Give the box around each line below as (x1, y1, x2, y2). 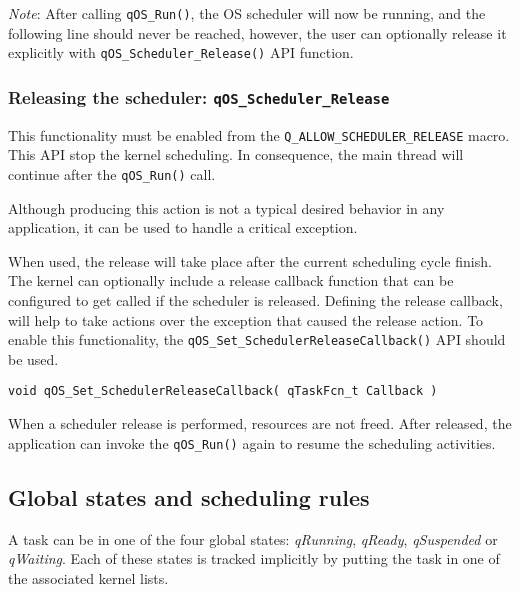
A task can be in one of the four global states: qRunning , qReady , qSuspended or (8, 528, 498, 549)
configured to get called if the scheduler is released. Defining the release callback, (8, 289, 503, 310)
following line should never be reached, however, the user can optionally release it (8, 22, 507, 43)
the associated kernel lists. (8, 567, 169, 588)
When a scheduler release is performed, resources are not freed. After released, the (8, 413, 512, 434)
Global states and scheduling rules (8, 481, 370, 512)
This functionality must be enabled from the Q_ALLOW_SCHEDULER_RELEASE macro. (8, 124, 510, 145)
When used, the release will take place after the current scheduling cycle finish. (8, 250, 492, 271)
